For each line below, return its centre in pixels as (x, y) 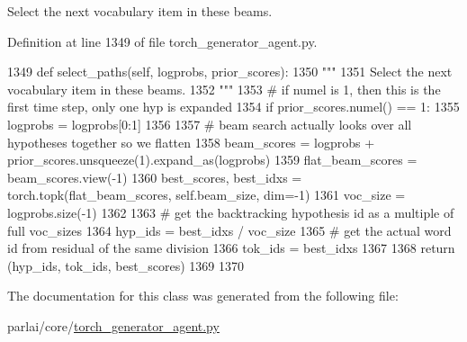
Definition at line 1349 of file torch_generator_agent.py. (162, 41)
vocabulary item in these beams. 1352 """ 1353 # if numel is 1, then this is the (224, 89)
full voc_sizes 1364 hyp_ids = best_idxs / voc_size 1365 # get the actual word (229, 230)
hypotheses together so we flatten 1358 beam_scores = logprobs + (191, 142)
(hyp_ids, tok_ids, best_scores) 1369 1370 (126, 265)
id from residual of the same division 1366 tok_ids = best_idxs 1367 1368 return (231, 248)
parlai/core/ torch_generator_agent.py (113, 325)
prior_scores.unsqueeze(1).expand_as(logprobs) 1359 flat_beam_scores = (212, 160)
